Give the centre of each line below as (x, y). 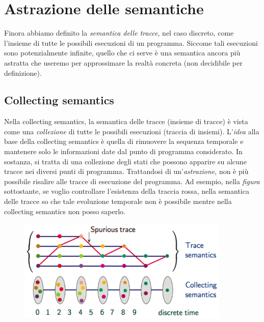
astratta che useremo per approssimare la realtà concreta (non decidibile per (123, 62)
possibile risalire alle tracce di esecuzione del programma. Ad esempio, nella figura (132, 181)
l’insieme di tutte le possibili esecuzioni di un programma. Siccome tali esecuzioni (131, 42)
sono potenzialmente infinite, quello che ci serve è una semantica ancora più (122, 53)
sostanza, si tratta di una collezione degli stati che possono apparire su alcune (125, 161)
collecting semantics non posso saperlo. (65, 211)
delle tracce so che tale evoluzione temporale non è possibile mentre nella (118, 201)
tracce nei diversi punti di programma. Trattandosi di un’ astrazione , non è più (126, 171)
